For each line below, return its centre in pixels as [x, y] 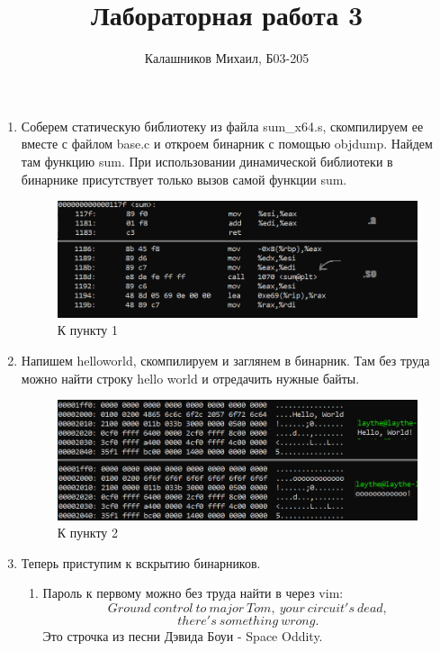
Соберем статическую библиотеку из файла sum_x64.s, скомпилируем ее [222, 126]
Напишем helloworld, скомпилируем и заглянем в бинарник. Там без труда [225, 360]
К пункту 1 [87, 330]
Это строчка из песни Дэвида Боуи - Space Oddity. [183, 636]
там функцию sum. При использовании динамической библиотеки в [207, 161]
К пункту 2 [87, 533]
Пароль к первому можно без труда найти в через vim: [193, 593]
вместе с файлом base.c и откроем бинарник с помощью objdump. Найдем [227, 144]
